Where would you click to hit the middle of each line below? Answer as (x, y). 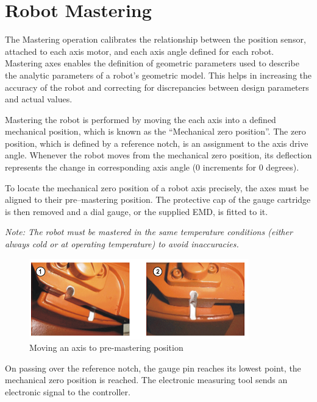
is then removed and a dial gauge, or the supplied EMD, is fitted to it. (137, 211)
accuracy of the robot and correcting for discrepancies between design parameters (157, 87)
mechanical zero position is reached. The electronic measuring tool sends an (146, 380)
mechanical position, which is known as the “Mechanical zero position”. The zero (155, 131)
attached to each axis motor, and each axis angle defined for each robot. (140, 51)
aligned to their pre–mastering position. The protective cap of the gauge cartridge (158, 199)
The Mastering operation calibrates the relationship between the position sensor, (155, 39)
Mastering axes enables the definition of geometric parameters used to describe (152, 63)
